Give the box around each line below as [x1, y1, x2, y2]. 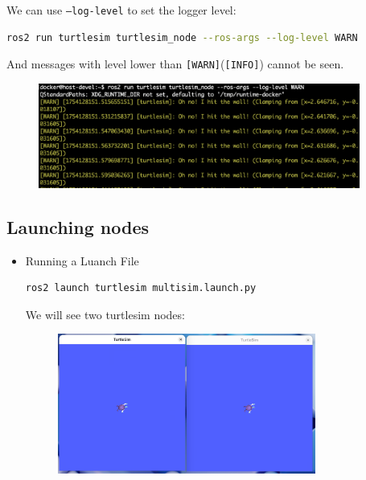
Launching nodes [6, 214, 150, 239]
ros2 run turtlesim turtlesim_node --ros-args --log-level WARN [6, 31, 358, 43]
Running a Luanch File [25, 252, 139, 269]
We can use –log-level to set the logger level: [6, 2, 236, 18]
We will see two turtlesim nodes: [25, 306, 185, 322]
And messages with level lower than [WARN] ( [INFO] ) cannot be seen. [6, 55, 344, 72]
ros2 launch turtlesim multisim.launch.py [25, 282, 257, 294]
